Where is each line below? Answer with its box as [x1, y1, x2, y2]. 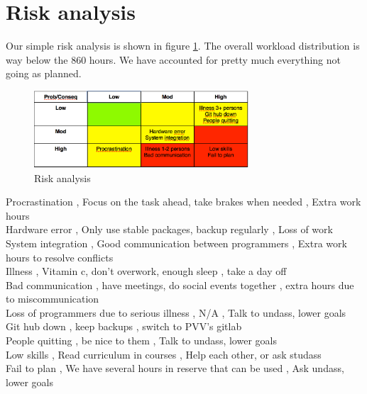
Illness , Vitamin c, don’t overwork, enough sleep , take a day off [6, 264, 287, 278]
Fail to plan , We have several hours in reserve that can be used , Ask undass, [6, 361, 344, 376]
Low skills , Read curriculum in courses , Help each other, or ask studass [6, 347, 322, 361]
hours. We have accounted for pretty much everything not [89, 52, 341, 67]
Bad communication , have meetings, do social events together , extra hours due [6, 277, 354, 292]
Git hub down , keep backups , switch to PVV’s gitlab [6, 319, 242, 334]
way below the [6, 52, 68, 67]
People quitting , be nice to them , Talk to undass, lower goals [6, 333, 277, 348]
